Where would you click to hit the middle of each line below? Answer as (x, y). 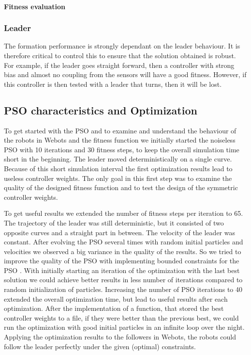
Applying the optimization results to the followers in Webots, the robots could (120, 337)
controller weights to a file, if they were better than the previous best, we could (121, 317)
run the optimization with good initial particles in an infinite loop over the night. (124, 327)
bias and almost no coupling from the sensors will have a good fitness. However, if (125, 74)
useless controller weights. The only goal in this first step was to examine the (118, 178)
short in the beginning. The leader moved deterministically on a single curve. (118, 159)
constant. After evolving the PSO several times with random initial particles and (124, 242)
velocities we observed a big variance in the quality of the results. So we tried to (123, 251)
